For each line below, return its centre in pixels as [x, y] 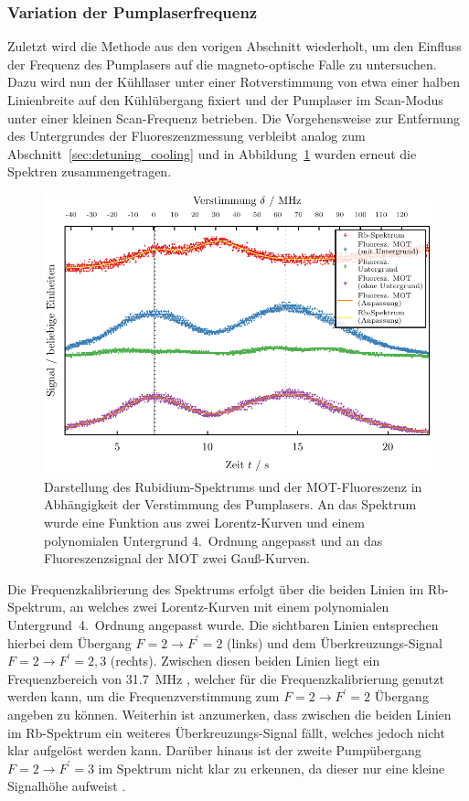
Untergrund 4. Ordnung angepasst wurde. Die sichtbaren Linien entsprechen [223, 624]
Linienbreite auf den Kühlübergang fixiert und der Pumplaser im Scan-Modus [225, 100]
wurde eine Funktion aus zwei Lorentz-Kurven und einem [204, 522]
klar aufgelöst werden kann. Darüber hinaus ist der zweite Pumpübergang [214, 750]
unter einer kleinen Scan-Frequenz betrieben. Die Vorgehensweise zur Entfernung [234, 117]
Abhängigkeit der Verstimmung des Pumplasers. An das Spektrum [230, 504]
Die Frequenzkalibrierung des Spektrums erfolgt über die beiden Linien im [216, 588]
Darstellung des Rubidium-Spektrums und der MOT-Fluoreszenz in [233, 486]
